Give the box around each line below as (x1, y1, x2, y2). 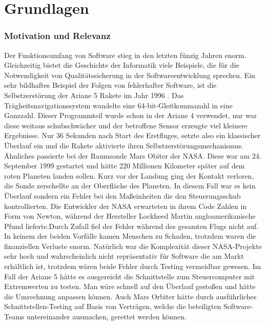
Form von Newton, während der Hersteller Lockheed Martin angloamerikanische (4, 211, 256, 221)
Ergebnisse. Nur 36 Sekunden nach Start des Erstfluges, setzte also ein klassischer (4, 130, 261, 141)
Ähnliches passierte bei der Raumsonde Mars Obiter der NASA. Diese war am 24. (4, 150, 261, 161)
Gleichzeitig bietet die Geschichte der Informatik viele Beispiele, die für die (4, 60, 239, 70)
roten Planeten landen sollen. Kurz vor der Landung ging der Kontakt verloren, (4, 170, 254, 181)
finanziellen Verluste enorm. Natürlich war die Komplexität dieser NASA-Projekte (4, 240, 262, 251)
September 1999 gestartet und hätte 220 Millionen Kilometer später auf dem (4, 160, 245, 171)
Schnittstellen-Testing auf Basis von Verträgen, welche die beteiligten (4, 301, 221, 312)
